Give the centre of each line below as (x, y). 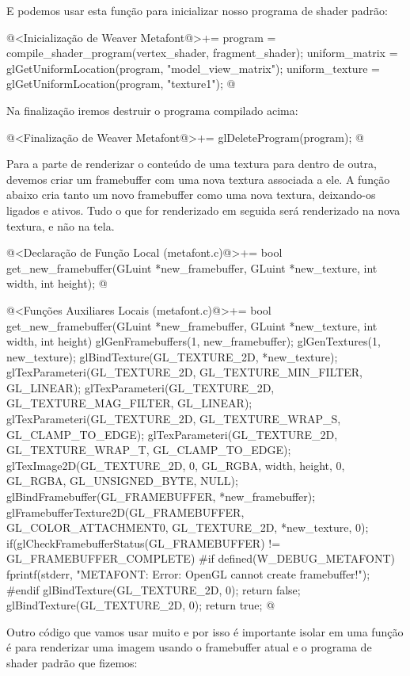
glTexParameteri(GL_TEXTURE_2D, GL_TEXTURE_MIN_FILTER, (184, 372)
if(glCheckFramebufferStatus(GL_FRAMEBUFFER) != (144, 542)
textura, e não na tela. (61, 225)
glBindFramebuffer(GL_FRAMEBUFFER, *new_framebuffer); (161, 496)
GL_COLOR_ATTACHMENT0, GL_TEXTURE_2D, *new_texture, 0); (188, 527)
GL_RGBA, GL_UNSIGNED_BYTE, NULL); (122, 481)
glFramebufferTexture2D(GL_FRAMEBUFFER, (125, 512)
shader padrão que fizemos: (72, 662)
